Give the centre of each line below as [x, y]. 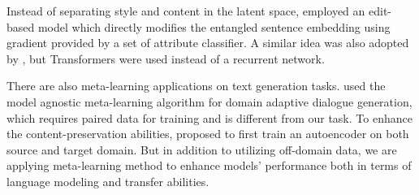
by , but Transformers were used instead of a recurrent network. [166, 58]
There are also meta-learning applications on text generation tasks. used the [196, 86]
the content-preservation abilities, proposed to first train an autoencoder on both [208, 134]
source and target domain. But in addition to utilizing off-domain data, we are [202, 149]
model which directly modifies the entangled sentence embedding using [214, 26]
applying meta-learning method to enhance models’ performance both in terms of [209, 165]
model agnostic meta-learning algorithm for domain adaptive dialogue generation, [209, 101]
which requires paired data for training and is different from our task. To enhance [209, 117]
